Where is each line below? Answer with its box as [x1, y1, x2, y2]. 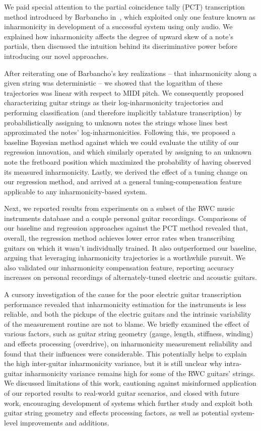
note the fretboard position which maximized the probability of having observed [4, 156, 251, 167]
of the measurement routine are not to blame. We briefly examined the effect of [4, 318, 249, 329]
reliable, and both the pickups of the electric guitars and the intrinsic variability [4, 309, 251, 319]
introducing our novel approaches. [4, 50, 109, 61]
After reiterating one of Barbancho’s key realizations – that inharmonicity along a [4, 67, 257, 78]
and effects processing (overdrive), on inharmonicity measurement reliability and [4, 338, 252, 348]
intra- [224, 358, 242, 369]
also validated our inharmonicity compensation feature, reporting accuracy [4, 262, 234, 272]
